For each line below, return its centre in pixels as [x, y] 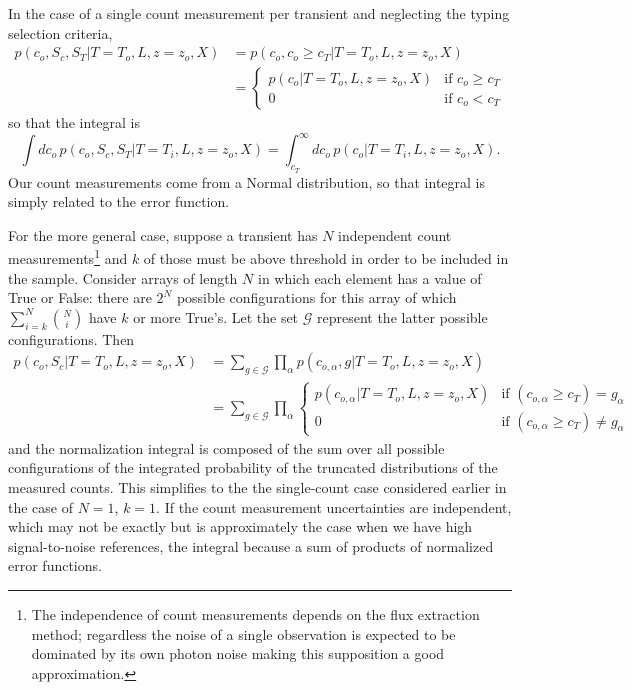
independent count [395, 234]
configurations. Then [71, 338]
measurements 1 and [68, 256]
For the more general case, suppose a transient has [163, 234]
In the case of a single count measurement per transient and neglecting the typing [259, 13]
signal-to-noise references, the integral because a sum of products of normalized [251, 545]
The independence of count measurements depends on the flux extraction [255, 613]
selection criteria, [60, 32]
